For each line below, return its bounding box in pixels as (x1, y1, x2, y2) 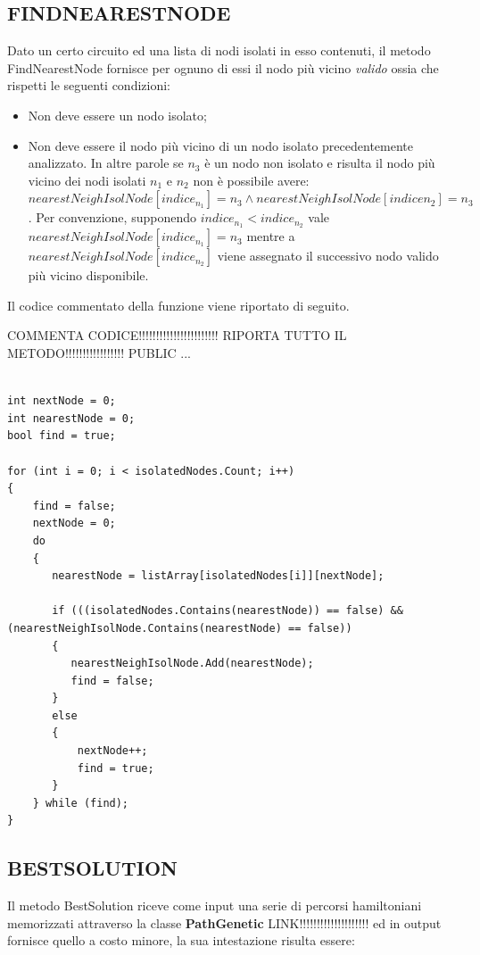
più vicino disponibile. (28, 266, 149, 285)
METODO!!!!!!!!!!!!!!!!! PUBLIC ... (7, 344, 191, 361)
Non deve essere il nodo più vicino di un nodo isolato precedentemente (28, 136, 413, 154)
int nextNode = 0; (7, 394, 116, 408)
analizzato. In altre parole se (28, 154, 184, 172)
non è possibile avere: (193, 170, 310, 189)
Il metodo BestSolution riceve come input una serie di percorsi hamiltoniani (7, 896, 422, 915)
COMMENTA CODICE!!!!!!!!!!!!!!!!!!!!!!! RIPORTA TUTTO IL (7, 326, 347, 345)
